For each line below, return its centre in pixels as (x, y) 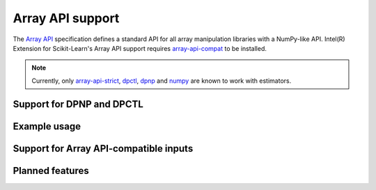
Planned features (51, 171)
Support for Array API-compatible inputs (103, 149)
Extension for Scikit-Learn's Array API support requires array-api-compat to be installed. (140, 48)
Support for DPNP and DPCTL (78, 104)
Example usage (47, 126)
